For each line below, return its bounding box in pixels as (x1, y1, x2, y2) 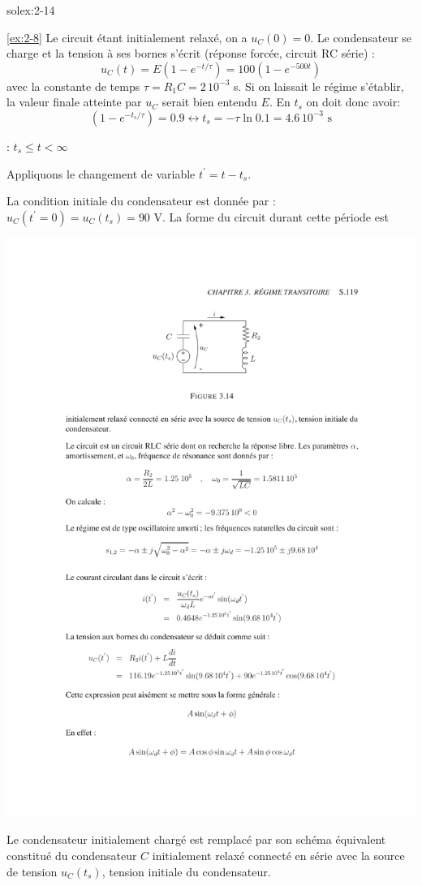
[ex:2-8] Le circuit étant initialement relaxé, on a (6, 28, 248, 45)
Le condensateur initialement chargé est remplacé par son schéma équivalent (6, 831, 386, 848)
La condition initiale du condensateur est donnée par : (6, 192, 276, 209)
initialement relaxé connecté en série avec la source (152, 847, 405, 864)
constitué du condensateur (6, 847, 137, 864)
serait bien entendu (161, 93, 257, 110)
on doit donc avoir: (306, 93, 401, 110)
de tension (6, 862, 58, 880)
